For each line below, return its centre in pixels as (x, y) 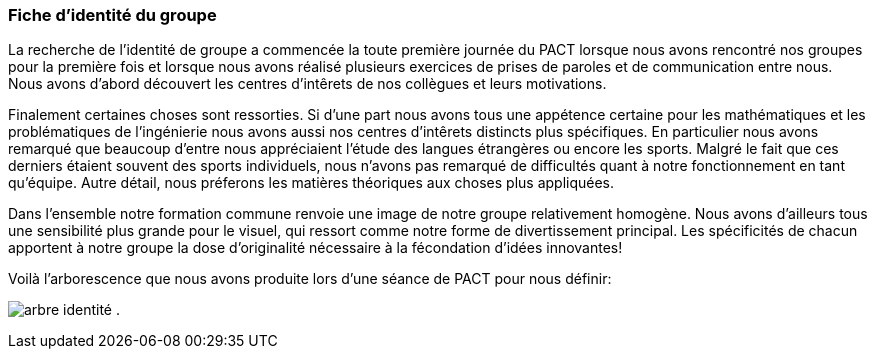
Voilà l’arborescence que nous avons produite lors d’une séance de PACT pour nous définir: (310, 279)
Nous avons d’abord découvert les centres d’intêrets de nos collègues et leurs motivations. (307, 84)
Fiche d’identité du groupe (112, 15)
